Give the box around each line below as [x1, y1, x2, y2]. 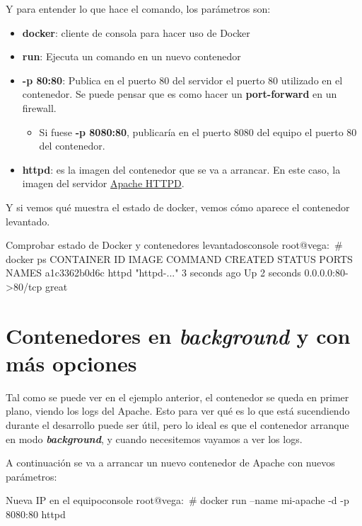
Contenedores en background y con [6, 320, 351, 350]
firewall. [22, 100, 57, 115]
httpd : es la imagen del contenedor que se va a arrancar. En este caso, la [22, 162, 341, 177]
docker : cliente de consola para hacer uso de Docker [22, 25, 250, 40]
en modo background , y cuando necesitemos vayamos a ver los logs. [6, 431, 303, 446]
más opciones [6, 348, 137, 377]
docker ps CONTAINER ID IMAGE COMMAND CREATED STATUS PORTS [6, 251, 353, 266]
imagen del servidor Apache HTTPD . [22, 176, 185, 191]
